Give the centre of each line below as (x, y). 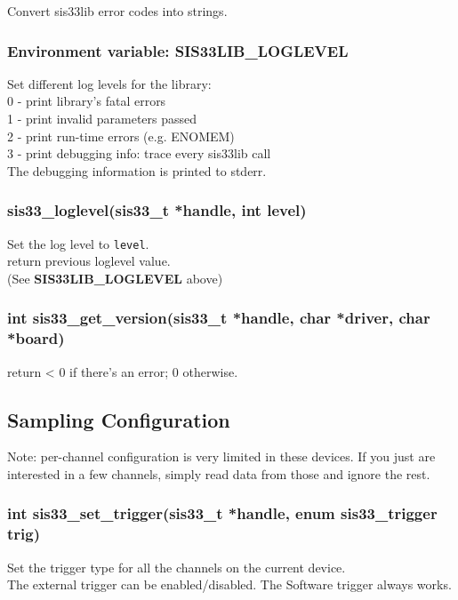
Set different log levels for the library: (109, 83)
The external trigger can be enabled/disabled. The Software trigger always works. (229, 584)
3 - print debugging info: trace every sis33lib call (139, 153)
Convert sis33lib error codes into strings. (117, 11)
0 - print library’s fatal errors (87, 101)
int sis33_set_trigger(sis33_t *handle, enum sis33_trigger (222, 513)
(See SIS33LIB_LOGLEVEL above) (115, 278)
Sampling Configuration (119, 419)
